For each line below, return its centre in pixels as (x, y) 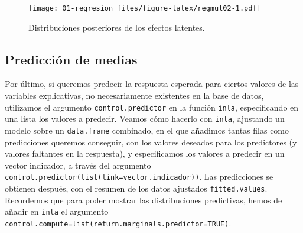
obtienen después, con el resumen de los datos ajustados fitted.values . (136, 188)
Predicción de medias (71, 59)
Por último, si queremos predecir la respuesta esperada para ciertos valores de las (152, 84)
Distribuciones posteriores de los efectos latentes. (117, 27)
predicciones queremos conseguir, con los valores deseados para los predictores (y (151, 142)
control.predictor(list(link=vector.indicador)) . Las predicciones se (139, 177)
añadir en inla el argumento (57, 211)
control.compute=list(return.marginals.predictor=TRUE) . (118, 223)
